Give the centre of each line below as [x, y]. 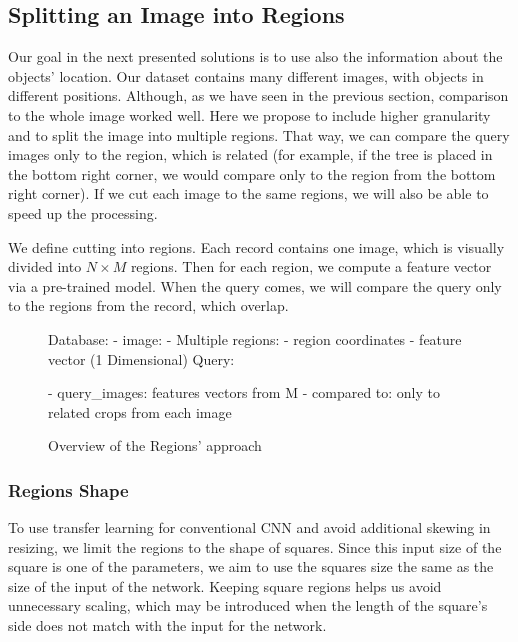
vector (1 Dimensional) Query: [141, 358]
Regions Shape [68, 489]
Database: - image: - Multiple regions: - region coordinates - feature [255, 338]
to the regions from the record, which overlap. [148, 305]
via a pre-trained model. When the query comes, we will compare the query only [255, 285]
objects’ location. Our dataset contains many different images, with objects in [246, 75]
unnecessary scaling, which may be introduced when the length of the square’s [248, 605]
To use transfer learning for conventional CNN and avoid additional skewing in [249, 527]
